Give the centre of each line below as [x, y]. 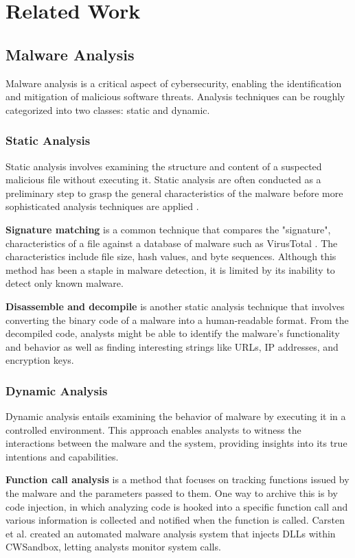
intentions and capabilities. [62, 456]
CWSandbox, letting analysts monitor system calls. [113, 547]
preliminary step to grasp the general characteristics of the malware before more [174, 193]
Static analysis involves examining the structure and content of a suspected [164, 166]
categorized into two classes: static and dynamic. [108, 109]
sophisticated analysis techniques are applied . [102, 206]
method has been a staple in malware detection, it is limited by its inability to [170, 269]
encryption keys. [40, 360]
